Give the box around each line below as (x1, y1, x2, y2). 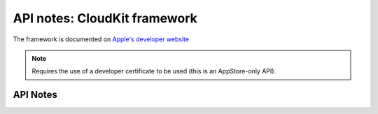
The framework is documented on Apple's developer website (13, 35, 189, 43)
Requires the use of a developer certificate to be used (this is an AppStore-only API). (31, 67, 276, 76)
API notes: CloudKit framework (13, 10, 197, 26)
